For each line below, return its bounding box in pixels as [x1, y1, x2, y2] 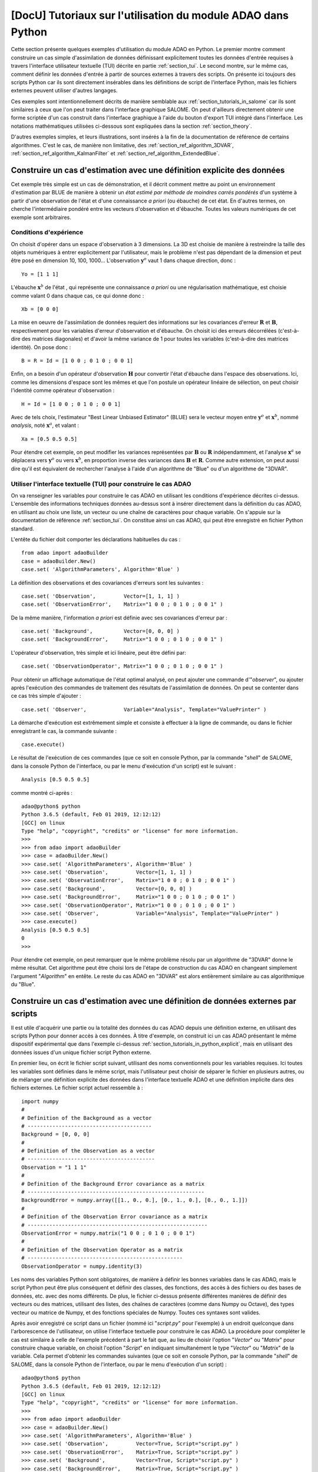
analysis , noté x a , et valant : [11, 421, 79, 429]
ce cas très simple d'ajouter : [11, 692, 82, 699]
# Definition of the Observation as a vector [21, 1148, 155, 1154]
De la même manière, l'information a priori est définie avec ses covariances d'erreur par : [11, 614, 228, 621]
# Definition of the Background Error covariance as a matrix [21, 1181, 205, 1187]
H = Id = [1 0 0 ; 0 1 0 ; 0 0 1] [21, 400, 121, 407]
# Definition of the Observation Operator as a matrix [21, 1246, 183, 1253]
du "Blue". [11, 981, 35, 988]
